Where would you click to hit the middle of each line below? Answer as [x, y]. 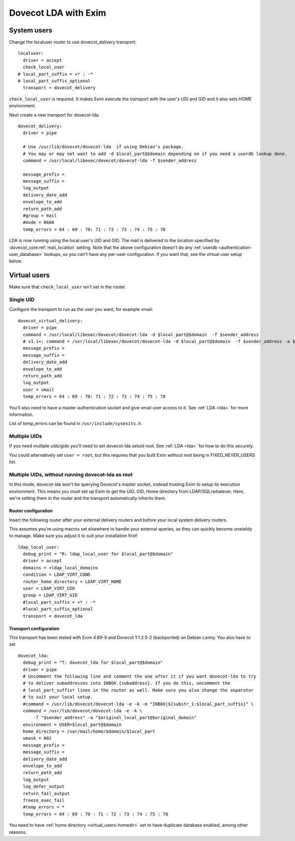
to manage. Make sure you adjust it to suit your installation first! [73, 536]
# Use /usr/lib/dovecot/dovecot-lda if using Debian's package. [103, 147]
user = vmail [39, 389]
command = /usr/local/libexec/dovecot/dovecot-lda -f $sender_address [110, 160]
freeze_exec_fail [44, 800]
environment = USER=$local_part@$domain [72, 724]
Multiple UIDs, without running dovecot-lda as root [71, 474]
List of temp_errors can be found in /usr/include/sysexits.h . [76, 424]
